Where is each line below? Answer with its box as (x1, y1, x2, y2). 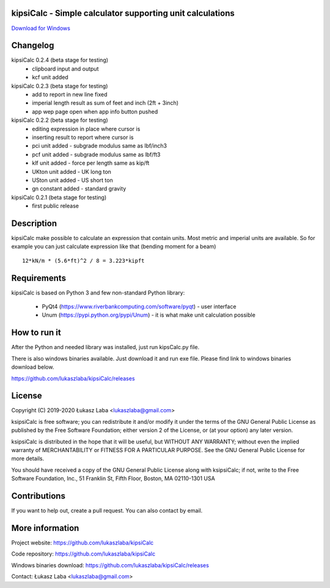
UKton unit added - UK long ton (32, 168, 111, 175)
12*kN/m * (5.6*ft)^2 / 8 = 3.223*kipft (22, 257, 145, 264)
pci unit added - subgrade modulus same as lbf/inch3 (32, 142, 167, 149)
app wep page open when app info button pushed (32, 108, 158, 115)
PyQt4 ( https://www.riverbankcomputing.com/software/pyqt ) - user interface (42, 303, 237, 311)
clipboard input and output (32, 65, 99, 72)
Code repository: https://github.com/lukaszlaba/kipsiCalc (11, 550, 156, 557)
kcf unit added (32, 73, 68, 81)
